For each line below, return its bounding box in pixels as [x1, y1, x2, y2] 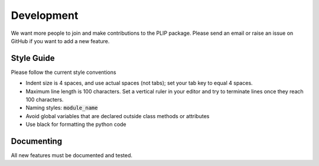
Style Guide [11, 53, 56, 63]
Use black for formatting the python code [25, 121, 126, 128]
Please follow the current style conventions [11, 69, 116, 76]
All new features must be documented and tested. [11, 152, 133, 159]
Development [11, 9, 79, 22]
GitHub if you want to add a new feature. [11, 37, 110, 44]
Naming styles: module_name [25, 104, 98, 112]
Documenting [11, 136, 62, 146]
